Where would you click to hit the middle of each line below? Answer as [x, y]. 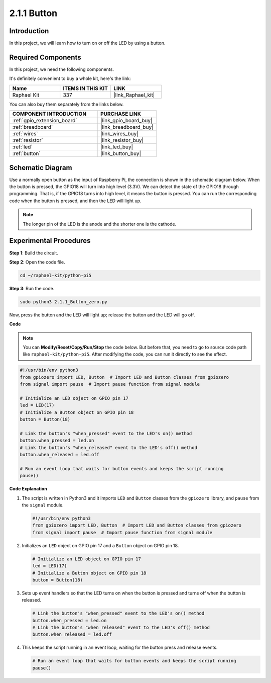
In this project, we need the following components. [61, 69]
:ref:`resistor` [28, 140]
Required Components [45, 57]
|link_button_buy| [121, 153]
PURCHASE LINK [121, 114]
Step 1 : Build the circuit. [34, 253]
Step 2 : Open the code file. [37, 262]
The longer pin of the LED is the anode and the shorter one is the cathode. [100, 224]
